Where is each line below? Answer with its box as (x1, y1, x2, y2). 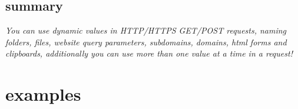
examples (5, 82, 81, 106)
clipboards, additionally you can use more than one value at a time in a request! (5, 47, 293, 60)
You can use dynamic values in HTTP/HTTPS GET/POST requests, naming (5, 24, 287, 37)
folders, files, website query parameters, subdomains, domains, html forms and (5, 35, 287, 48)
